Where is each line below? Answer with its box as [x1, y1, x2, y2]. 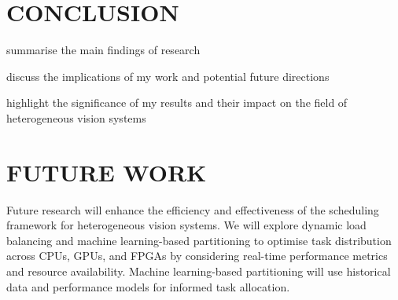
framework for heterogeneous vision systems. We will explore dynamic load [6, 217, 367, 233]
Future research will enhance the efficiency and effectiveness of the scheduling [6, 201, 379, 218]
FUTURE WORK [6, 155, 207, 188]
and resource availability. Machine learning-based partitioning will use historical [6, 263, 391, 279]
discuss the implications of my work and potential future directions [6, 68, 330, 84]
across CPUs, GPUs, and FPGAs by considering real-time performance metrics [6, 247, 388, 264]
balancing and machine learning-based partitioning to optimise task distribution [6, 232, 392, 248]
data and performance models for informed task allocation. [6, 278, 290, 295]
